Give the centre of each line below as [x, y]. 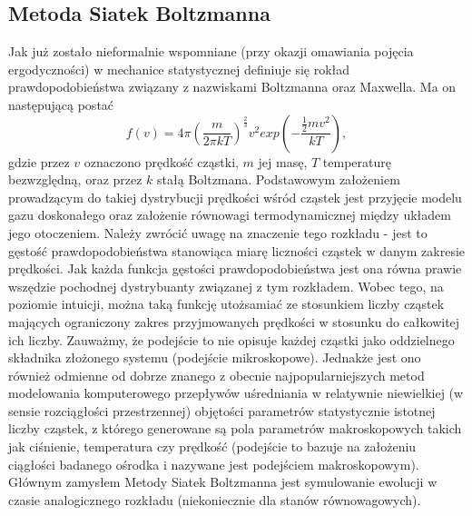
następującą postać [61, 104]
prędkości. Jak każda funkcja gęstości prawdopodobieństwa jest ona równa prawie [235, 268]
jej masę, [283, 161]
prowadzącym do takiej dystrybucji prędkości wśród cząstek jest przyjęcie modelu [235, 197]
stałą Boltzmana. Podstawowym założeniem [279, 179]
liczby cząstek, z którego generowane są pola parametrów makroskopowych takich [235, 428]
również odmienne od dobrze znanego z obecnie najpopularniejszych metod [216, 375]
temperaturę [357, 161]
